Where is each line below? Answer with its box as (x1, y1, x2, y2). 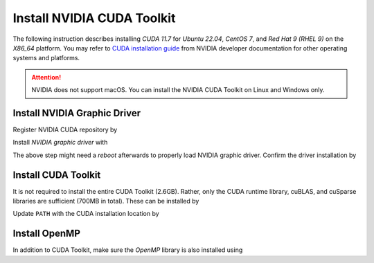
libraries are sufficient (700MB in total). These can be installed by (12, 197, 199, 206)
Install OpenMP (12, 228, 81, 239)
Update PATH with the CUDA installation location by (12, 210, 159, 218)
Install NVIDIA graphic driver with (12, 138, 108, 147)
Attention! (31, 73, 62, 81)
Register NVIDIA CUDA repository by (12, 125, 118, 134)
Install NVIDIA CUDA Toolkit (12, 10, 176, 26)
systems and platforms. (12, 54, 80, 62)
